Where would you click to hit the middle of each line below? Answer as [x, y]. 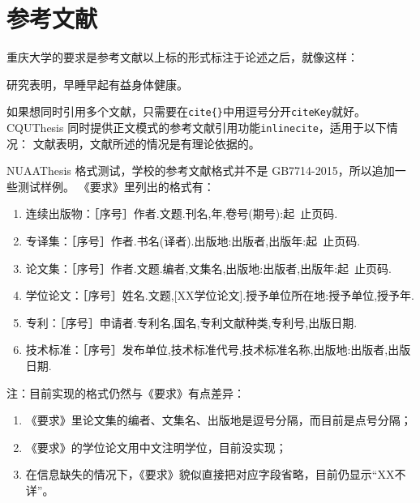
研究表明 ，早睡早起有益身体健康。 [97, 84]
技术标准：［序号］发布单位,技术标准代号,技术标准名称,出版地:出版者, [207, 350]
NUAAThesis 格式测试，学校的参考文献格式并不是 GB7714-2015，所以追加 [201, 171]
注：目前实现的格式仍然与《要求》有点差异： [126, 392]
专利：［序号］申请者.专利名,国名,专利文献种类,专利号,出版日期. [191, 322]
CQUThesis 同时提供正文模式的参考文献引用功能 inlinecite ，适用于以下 [197, 127]
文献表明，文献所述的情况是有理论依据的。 [146, 143]
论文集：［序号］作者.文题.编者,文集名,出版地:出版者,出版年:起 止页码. [208, 268]
